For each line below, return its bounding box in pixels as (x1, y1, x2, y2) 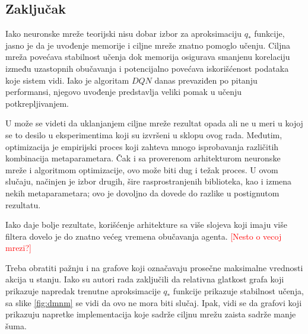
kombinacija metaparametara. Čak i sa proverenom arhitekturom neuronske (5, 152, 281, 164)
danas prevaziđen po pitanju (154, 74, 258, 86)
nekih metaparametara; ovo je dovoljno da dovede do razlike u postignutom (5, 186, 280, 199)
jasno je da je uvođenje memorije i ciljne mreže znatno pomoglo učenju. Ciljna (5, 39, 291, 51)
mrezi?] (5, 241, 31, 254)
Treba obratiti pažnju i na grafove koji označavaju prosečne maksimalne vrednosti (5, 261, 303, 273)
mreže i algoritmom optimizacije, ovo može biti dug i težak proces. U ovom (5, 163, 278, 176)
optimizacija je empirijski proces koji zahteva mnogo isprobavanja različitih (5, 140, 279, 152)
